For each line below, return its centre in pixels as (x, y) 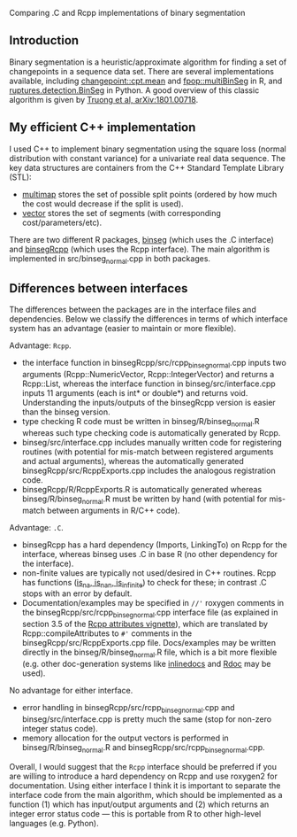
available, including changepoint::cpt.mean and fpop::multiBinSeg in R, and (146, 81)
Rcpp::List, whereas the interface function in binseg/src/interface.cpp (148, 384)
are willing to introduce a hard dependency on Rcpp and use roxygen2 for (144, 776)
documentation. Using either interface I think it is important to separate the (145, 785)
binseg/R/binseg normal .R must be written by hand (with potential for (145, 500)
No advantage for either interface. (71, 691)
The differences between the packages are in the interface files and (133, 310)
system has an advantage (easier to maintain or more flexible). (123, 329)
